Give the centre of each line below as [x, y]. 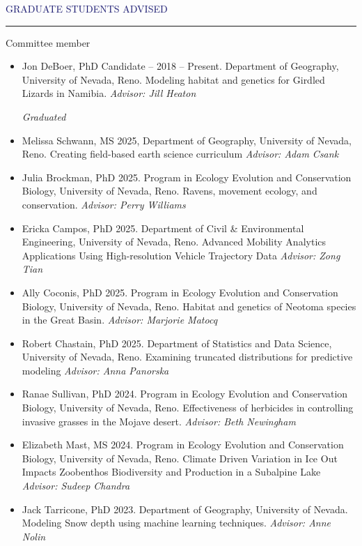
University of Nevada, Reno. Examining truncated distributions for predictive [187, 357]
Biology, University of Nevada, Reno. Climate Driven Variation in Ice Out [180, 458]
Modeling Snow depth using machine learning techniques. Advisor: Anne [176, 523]
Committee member [48, 42]
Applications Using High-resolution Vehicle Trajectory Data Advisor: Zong [181, 255]
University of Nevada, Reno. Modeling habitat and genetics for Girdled [173, 79]
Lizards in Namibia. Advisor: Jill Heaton [109, 93]
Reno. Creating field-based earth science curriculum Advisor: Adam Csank [180, 154]
